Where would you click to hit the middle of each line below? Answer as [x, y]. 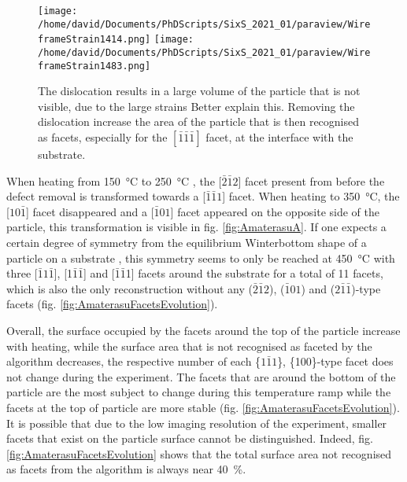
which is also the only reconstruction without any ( [129, 288]
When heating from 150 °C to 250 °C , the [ [114, 180]
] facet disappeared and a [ [90, 211]
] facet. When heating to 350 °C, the [311, 196]
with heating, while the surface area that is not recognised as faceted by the [189, 346]
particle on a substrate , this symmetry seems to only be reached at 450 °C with [201, 258]
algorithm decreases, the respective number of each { [134, 361]
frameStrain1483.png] [94, 66]
